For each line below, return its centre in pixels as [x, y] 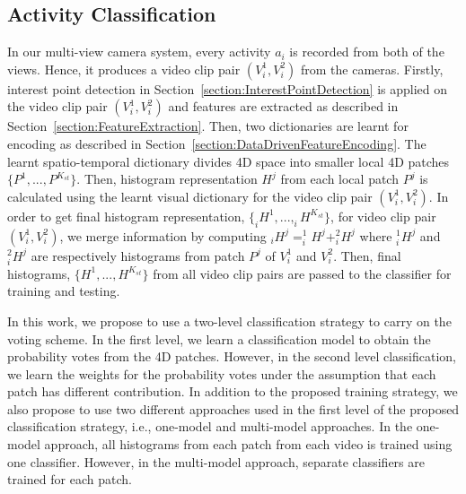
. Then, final [367, 255]
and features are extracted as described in [283, 106]
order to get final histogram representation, [126, 216]
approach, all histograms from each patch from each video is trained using [248, 444]
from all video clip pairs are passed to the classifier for [302, 273]
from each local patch [339, 179]
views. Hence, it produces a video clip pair [124, 69]
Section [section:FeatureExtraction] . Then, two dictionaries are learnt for [208, 126]
